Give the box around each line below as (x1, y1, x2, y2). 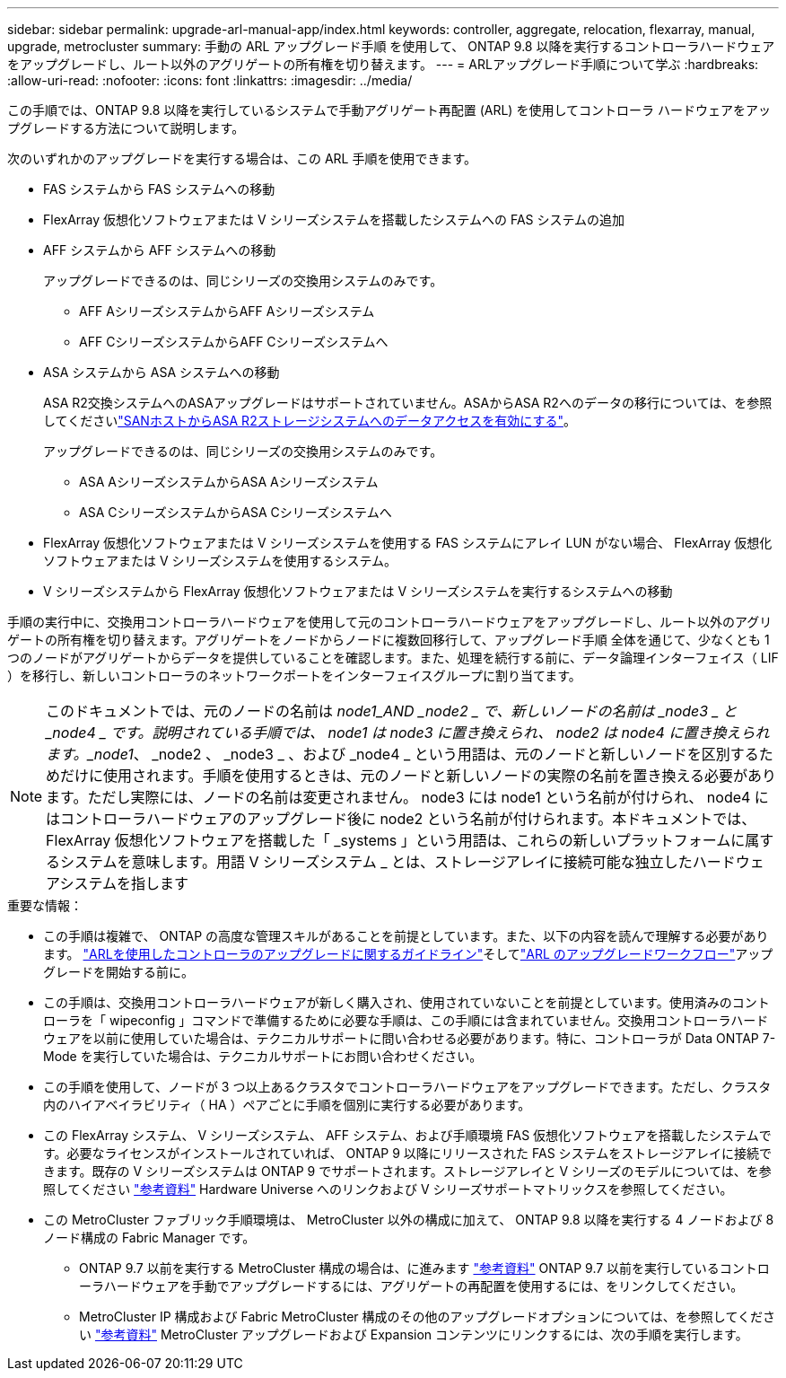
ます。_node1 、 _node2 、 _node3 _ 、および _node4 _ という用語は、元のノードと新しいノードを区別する (46, 745, 759, 763)
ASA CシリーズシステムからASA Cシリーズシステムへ (79, 505, 392, 520)
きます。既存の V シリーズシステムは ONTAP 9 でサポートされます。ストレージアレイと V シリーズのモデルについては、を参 (43, 1163, 772, 1179)
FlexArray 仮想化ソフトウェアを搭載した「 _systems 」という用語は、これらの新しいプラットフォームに (46, 831, 746, 849)
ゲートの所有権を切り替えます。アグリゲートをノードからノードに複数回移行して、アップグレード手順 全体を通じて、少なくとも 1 (7, 632, 770, 647)
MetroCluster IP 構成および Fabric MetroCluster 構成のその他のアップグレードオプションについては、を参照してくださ (79, 1309, 775, 1324)
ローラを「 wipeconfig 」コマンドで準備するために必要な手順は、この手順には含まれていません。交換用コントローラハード (43, 1013, 769, 1028)
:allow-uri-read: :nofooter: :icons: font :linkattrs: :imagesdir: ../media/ (7, 73, 413, 88)
